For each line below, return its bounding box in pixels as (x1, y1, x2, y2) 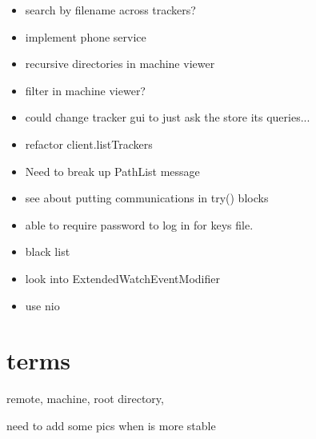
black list (25, 243, 70, 260)
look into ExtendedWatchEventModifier (25, 269, 220, 286)
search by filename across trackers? (25, 2, 196, 18)
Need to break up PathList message (25, 162, 200, 179)
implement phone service (25, 28, 146, 45)
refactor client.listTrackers (25, 135, 153, 152)
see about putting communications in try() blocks (25, 190, 269, 206)
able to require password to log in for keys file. (25, 216, 254, 233)
